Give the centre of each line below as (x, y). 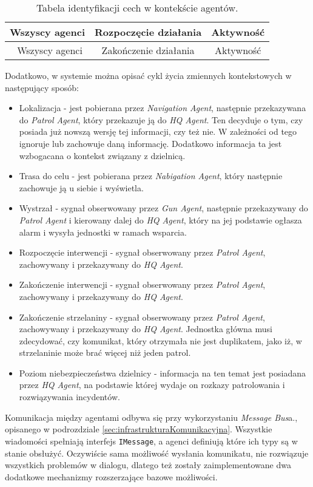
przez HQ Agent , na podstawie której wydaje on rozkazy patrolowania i (152, 385)
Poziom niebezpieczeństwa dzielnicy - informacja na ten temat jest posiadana (162, 373)
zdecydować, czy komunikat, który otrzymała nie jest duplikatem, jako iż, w (160, 340)
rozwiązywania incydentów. (69, 397)
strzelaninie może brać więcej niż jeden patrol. (105, 352)
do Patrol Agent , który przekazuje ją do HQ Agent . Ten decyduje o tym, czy (161, 119)
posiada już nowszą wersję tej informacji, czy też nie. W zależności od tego (158, 131)
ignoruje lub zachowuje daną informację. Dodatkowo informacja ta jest (150, 143)
